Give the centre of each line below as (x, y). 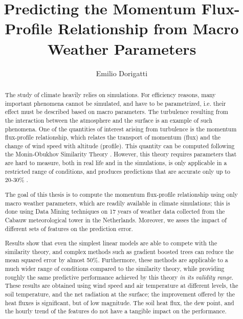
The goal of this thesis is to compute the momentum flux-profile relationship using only (121, 194)
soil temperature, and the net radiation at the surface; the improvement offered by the (120, 294)
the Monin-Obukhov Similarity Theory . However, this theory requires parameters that (121, 154)
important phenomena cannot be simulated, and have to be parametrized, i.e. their (115, 103)
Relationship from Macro (148, 28)
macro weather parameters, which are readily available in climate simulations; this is (117, 203)
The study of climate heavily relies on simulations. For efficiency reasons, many (110, 94)
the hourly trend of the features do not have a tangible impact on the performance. (116, 311)
